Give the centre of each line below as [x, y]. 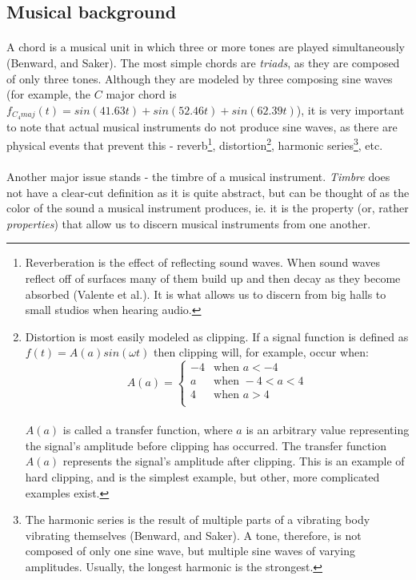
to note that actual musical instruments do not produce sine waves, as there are [202, 126]
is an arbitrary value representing [328, 430]
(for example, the [49, 94]
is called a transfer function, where [148, 430]
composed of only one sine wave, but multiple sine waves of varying [190, 551]
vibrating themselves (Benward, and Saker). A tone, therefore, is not [193, 535]
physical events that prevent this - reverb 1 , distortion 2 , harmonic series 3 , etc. [195, 144]
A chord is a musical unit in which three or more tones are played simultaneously [206, 47]
